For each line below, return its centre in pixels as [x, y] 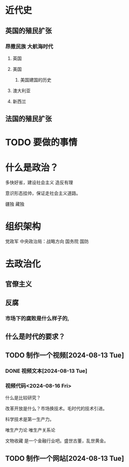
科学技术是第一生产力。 [30, 419]
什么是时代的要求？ [35, 337]
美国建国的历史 [36, 80]
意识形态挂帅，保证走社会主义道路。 [43, 193]
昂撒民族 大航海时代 [29, 46]
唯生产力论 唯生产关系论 [30, 430]
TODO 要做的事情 [41, 143]
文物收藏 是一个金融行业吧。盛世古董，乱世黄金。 [57, 441]
